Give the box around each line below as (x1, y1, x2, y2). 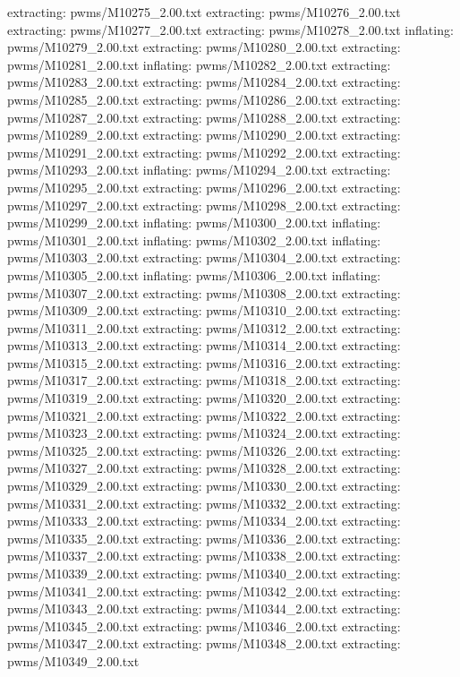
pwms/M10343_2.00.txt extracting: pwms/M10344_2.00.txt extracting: (7, 599, 401, 618)
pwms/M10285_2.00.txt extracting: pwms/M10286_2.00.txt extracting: (7, 90, 401, 108)
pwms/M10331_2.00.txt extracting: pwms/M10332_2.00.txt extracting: (7, 493, 401, 512)
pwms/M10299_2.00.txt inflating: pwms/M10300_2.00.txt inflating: (7, 213, 381, 232)
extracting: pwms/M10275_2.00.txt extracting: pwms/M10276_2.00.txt (7, 3, 401, 21)
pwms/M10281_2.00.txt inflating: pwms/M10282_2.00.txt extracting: (7, 55, 391, 73)
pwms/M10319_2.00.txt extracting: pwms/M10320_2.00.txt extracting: (7, 389, 401, 407)
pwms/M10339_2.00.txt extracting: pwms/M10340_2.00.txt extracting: (7, 564, 401, 582)
